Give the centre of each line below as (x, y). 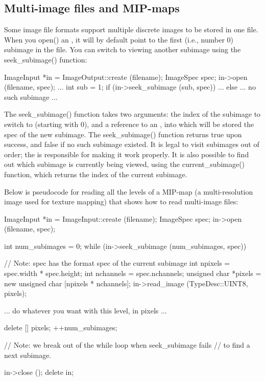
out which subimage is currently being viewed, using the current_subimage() (125, 164)
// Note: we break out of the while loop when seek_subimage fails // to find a (127, 345)
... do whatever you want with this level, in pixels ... (86, 310)
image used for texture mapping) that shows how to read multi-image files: (121, 202)
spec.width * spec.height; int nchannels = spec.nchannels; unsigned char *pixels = (133, 273)
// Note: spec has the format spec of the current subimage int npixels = (117, 263)
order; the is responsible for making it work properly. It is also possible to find (127, 154)
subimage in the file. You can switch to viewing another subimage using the (123, 49)
